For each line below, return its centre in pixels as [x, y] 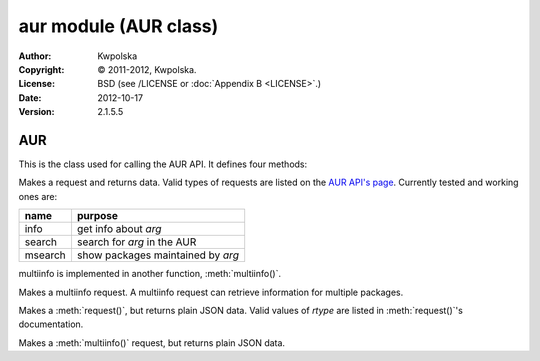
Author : [35, 56]
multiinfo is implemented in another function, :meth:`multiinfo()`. [150, 274]
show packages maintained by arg [158, 255]
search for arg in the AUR [136, 242]
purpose [97, 216]
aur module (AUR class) [118, 26]
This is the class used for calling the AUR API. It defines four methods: [163, 164]
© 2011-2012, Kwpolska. [147, 69]
